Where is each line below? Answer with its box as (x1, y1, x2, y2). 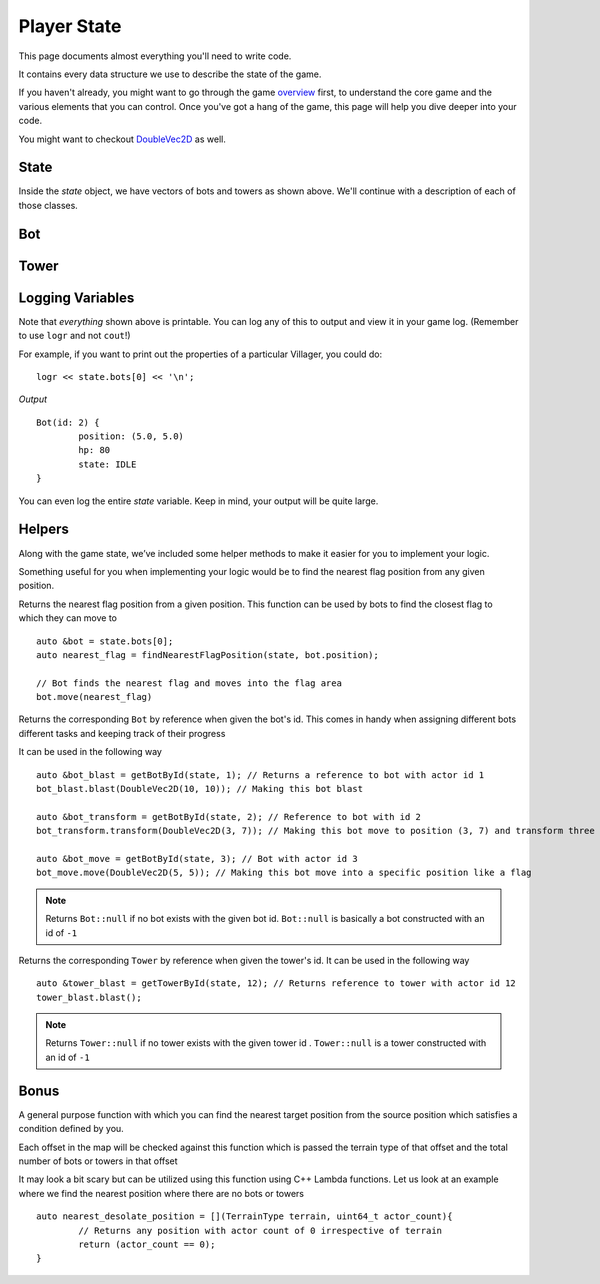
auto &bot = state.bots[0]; (36, 635, 174, 647)
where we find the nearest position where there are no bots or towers (18, 1187, 305, 1199)
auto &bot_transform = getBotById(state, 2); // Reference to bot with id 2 (36, 811, 422, 822)
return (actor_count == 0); (78, 1238, 216, 1250)
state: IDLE (78, 458, 137, 470)
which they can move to (18, 612, 118, 624)
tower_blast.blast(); (36, 991, 142, 1003)
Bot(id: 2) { (36, 416, 100, 428)
